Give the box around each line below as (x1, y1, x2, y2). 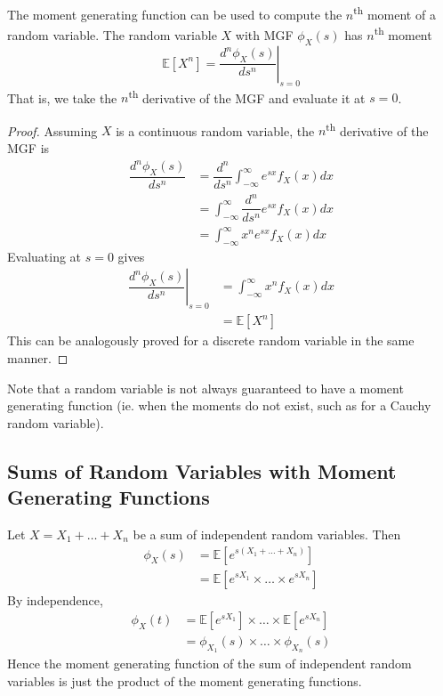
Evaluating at (7, 247, 82, 265)
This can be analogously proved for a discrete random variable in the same (7, 331, 415, 350)
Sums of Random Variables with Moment (7, 457, 397, 484)
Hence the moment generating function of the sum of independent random (7, 654, 412, 673)
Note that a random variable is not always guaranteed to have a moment (7, 378, 404, 397)
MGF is (7, 139, 50, 157)
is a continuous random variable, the (116, 121, 315, 140)
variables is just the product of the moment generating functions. (7, 672, 362, 690)
